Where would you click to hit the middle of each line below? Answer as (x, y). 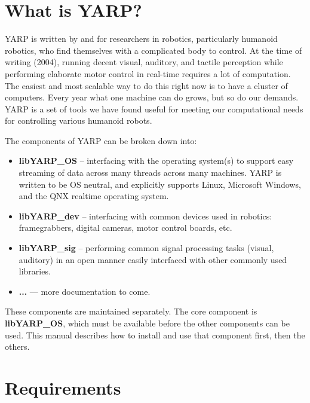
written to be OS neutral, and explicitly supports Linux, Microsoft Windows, (160, 184)
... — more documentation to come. (85, 291)
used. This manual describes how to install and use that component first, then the (155, 335)
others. (17, 346)
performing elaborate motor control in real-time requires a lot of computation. (148, 73)
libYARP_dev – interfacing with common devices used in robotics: (145, 216)
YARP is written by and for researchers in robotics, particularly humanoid (141, 39)
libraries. (35, 271)
